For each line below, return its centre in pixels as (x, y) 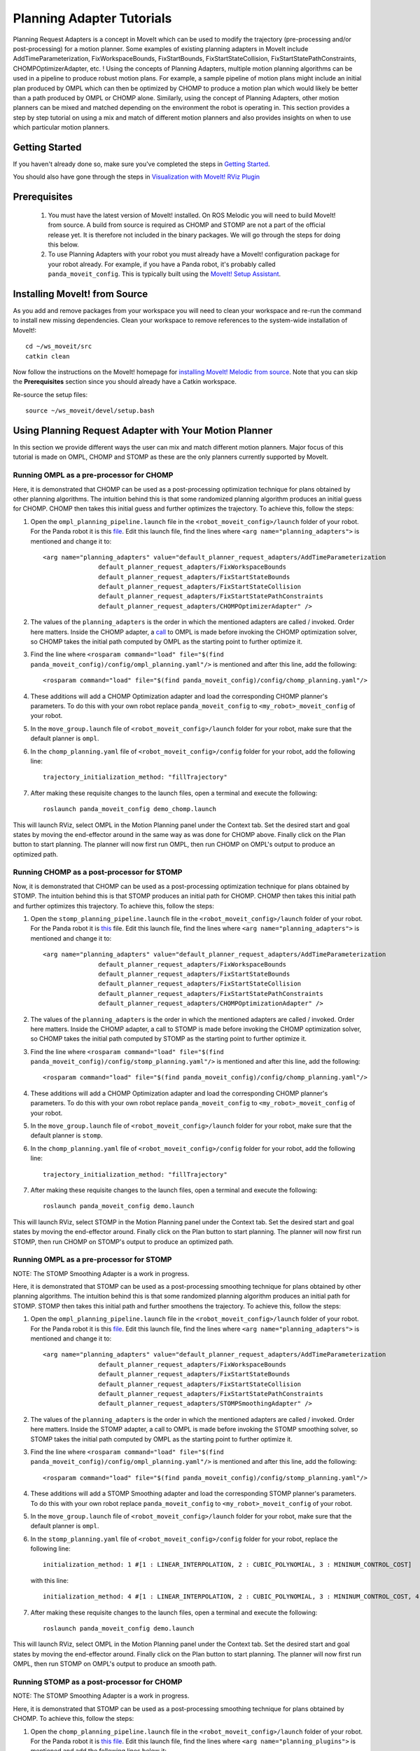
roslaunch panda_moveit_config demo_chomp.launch (130, 809)
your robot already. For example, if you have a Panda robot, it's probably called (162, 264)
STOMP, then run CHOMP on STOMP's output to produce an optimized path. (123, 1241)
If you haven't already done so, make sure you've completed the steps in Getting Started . (141, 164)
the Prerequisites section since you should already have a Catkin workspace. (125, 382)
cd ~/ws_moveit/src (59, 346)
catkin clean (48, 356)
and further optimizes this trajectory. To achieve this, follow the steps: (114, 906)
